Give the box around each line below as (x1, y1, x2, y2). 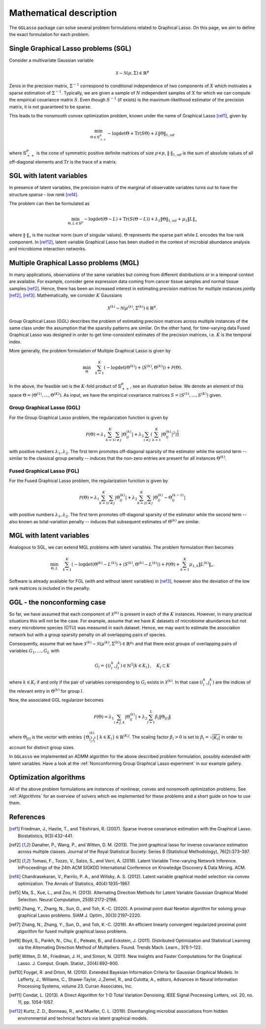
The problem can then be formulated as (9, 201, 90, 206)
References (9, 813, 45, 822)
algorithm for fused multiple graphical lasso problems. (18, 928, 128, 934)
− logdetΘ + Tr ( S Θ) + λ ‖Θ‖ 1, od (107, 131, 175, 137)
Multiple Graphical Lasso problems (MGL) (9, 259, 140, 267)
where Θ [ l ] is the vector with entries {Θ (9, 734, 90, 741)
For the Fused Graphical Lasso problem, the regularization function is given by (9, 478, 168, 484)
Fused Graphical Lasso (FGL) (9, 467, 80, 474)
